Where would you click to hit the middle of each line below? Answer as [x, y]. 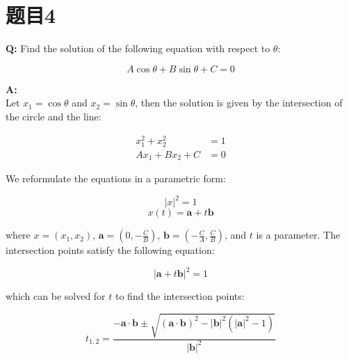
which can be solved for [56, 296]
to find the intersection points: [180, 296]
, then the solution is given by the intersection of [239, 103]
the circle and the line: [54, 116]
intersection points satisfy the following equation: [110, 250]
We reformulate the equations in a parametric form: [116, 178]
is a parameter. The [298, 235]
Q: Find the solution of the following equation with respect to [138, 48]
